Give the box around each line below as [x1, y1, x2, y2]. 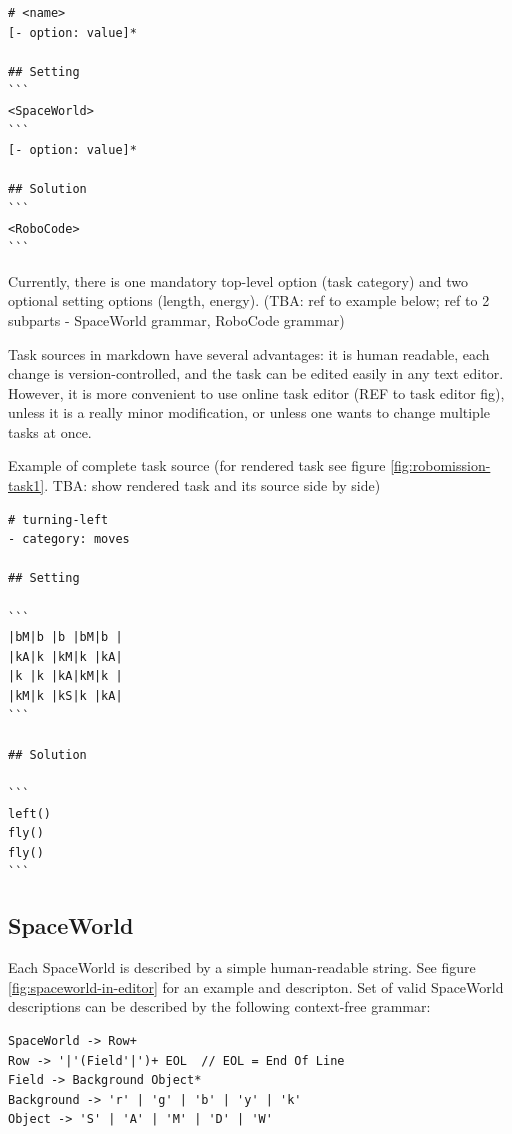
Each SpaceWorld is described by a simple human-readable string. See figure [8, 957, 476, 978]
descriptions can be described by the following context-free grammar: [8, 996, 431, 1017]
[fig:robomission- [390, 455, 491, 476]
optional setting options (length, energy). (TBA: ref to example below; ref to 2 [8, 290, 490, 311]
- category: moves [8, 532, 130, 547]
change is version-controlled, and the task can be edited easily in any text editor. [8, 363, 504, 384]
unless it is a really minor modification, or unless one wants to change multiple [8, 402, 491, 423]
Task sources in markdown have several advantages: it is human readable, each [8, 343, 490, 364]
